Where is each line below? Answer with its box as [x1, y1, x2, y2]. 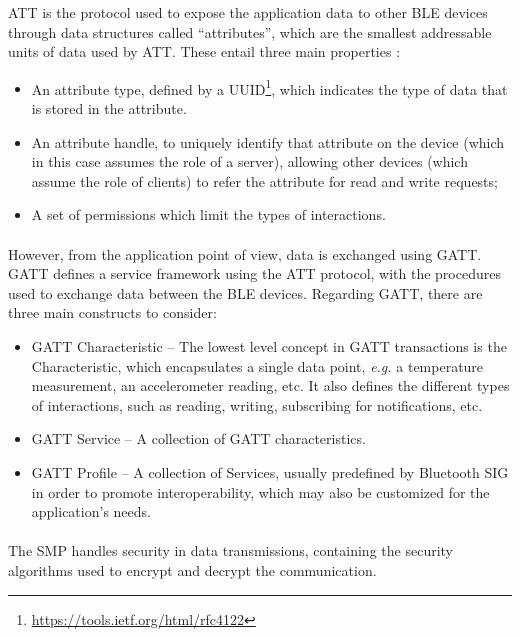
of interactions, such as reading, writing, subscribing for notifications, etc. [31, 394, 483, 415]
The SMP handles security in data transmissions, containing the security [8, 540, 453, 561]
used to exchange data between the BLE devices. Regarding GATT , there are [8, 282, 483, 303]
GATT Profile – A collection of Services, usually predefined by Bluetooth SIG [31, 461, 509, 482]
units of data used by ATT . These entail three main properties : [8, 41, 401, 62]
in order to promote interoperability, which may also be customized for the [31, 481, 490, 502]
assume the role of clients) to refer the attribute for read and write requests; [31, 170, 498, 191]
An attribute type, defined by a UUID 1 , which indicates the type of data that [31, 75, 508, 99]
